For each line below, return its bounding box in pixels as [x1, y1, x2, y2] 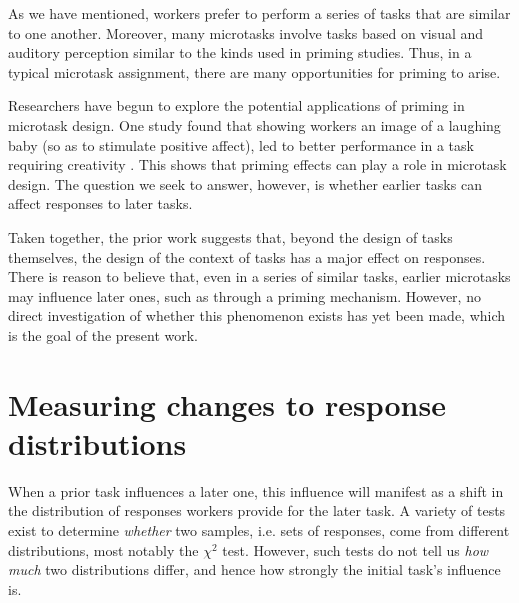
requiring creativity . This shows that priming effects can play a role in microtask [8, 154, 507, 175]
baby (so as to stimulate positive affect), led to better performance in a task [8, 134, 474, 155]
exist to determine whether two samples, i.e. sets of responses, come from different [8, 520, 510, 540]
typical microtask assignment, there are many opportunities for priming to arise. [8, 61, 501, 82]
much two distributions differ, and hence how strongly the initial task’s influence [8, 559, 501, 580]
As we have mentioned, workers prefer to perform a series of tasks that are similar [8, 3, 511, 23]
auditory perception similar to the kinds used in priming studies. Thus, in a [8, 42, 472, 63]
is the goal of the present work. [8, 324, 198, 345]
